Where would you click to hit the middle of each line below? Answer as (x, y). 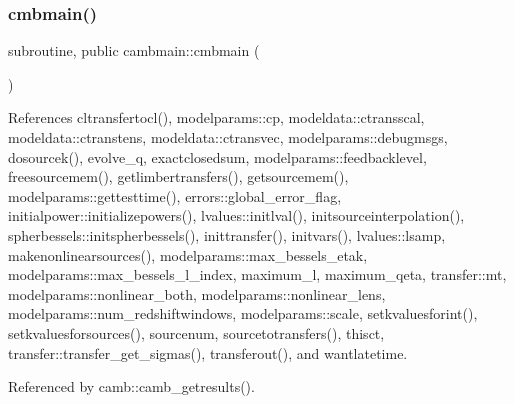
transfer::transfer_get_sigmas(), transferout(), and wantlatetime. (208, 352)
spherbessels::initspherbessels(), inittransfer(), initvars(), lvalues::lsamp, (227, 234)
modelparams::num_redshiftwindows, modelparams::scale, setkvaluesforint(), (243, 313)
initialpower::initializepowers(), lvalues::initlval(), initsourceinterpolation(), (236, 215)
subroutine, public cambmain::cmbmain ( (134, 50)
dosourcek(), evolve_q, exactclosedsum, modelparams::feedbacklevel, (217, 156)
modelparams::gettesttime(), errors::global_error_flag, (175, 195)
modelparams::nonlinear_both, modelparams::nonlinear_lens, (197, 293)
